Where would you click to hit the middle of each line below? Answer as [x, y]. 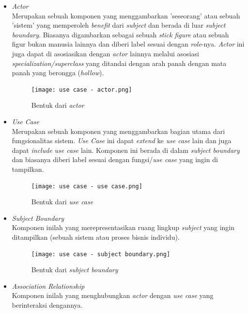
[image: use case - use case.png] [87, 186]
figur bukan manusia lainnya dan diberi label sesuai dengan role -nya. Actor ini [128, 44]
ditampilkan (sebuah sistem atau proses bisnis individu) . [96, 237]
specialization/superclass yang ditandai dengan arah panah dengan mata [119, 63]
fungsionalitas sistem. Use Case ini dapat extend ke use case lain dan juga [122, 140]
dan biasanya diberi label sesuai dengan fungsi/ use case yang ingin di [115, 159]
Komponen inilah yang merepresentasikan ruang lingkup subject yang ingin [123, 227]
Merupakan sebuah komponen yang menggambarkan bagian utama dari [118, 131]
